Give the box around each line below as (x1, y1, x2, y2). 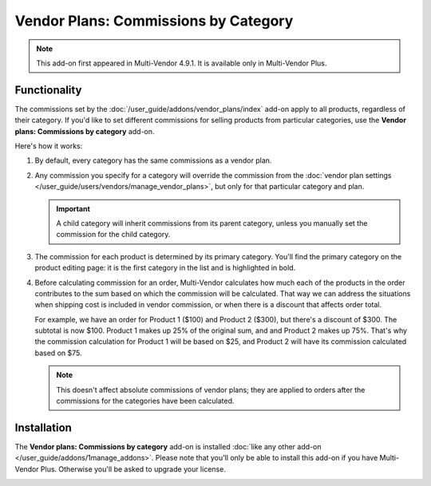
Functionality (14, 83, 82, 97)
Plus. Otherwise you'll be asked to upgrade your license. (40, 464, 227, 474)
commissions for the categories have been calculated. (56, 396, 235, 406)
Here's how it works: (14, 141, 83, 151)
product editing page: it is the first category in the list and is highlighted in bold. (34, 263, 296, 273)
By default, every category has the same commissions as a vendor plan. (34, 156, 272, 165)
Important (56, 203, 91, 213)
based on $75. (34, 348, 82, 358)
